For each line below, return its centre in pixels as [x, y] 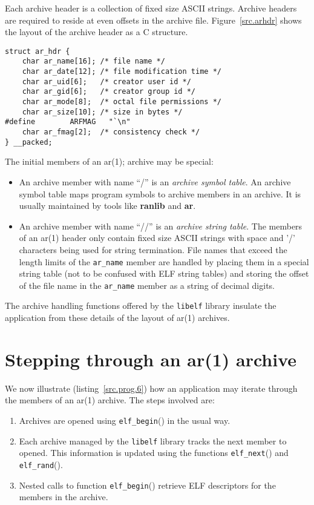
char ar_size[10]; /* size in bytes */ [102, 112]
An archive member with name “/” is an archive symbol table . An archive [155, 181]
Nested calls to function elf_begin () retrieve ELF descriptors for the [147, 485]
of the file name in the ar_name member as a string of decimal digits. [147, 285]
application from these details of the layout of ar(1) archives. [117, 318]
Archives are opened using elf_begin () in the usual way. [125, 420]
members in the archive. [64, 497]
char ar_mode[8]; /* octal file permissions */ [122, 102]
